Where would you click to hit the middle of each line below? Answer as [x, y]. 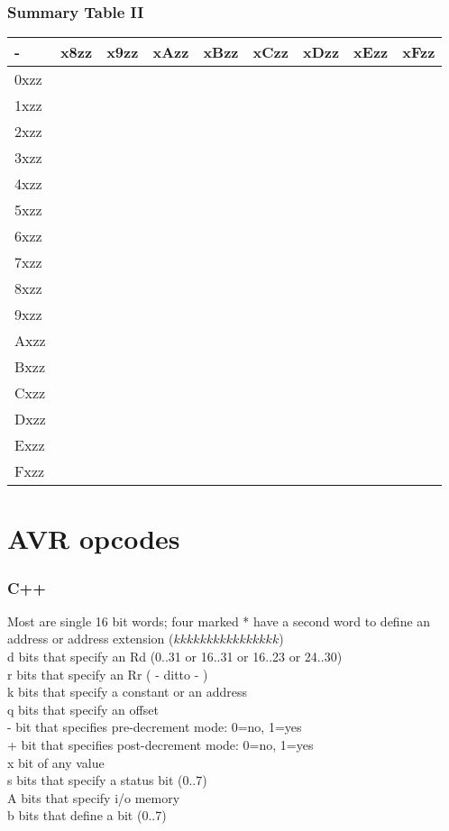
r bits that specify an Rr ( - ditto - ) [108, 674]
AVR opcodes [94, 539]
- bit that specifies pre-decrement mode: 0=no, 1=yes [155, 727]
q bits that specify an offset [83, 709]
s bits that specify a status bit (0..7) [107, 780]
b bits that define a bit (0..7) [87, 815]
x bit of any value [56, 762]
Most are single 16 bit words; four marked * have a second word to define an [219, 621]
